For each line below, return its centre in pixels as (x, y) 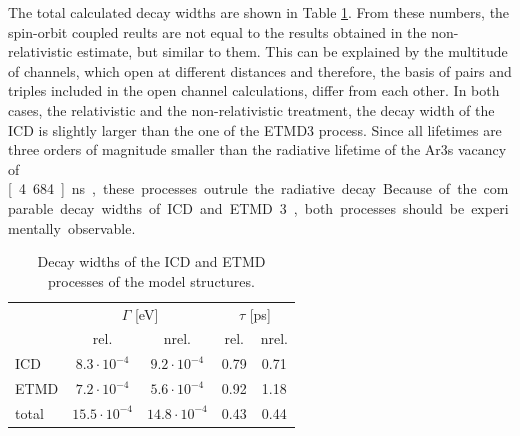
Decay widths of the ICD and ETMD (151, 261)
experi (490, 207)
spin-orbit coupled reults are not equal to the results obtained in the (217, 31)
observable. (101, 227)
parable (31, 207)
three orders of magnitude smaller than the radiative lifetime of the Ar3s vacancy (257, 149)
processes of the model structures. (151, 280)
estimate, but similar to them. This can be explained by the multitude (292, 51)
